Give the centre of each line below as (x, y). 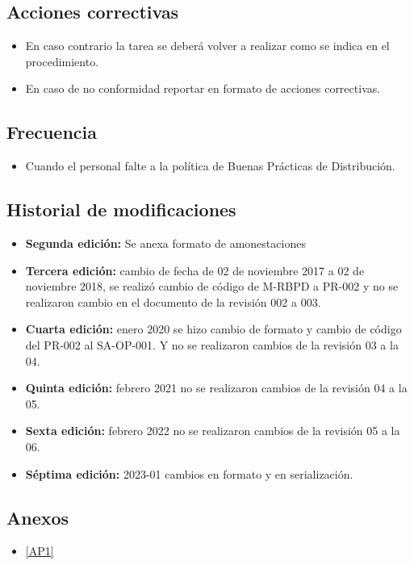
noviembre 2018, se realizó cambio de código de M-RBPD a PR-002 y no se (212, 286)
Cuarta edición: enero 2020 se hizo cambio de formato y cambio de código (213, 329)
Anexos (38, 517)
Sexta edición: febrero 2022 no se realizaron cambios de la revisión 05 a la (213, 431)
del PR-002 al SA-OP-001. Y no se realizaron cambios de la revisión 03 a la (212, 344)
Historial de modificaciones (121, 209)
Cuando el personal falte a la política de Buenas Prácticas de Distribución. (210, 166)
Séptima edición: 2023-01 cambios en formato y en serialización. (189, 473)
